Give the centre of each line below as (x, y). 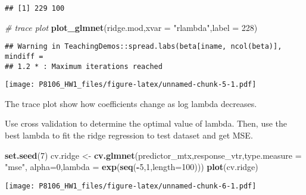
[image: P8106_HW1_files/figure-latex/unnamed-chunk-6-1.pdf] (131, 186)
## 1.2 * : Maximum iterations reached (84, 66)
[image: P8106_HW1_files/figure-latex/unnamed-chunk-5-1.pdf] (131, 85)
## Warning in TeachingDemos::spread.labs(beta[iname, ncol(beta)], (143, 47)
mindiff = (24, 56)
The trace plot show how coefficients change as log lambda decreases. (131, 103)
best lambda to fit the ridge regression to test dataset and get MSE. (129, 135)
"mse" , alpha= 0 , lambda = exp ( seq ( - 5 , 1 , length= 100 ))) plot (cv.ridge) (132, 167)
